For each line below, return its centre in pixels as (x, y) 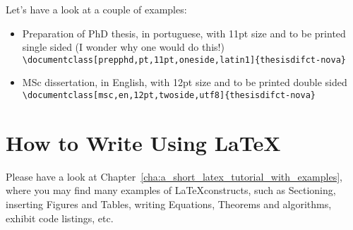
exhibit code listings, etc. (60, 218)
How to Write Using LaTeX (143, 142)
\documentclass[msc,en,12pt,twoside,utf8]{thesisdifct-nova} (169, 96)
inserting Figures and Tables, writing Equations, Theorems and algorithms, (169, 204)
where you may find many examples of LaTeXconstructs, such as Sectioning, (171, 190)
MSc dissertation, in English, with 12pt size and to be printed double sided (185, 82)
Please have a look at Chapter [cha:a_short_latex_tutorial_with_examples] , (174, 176)
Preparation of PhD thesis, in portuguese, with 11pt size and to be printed (184, 33)
